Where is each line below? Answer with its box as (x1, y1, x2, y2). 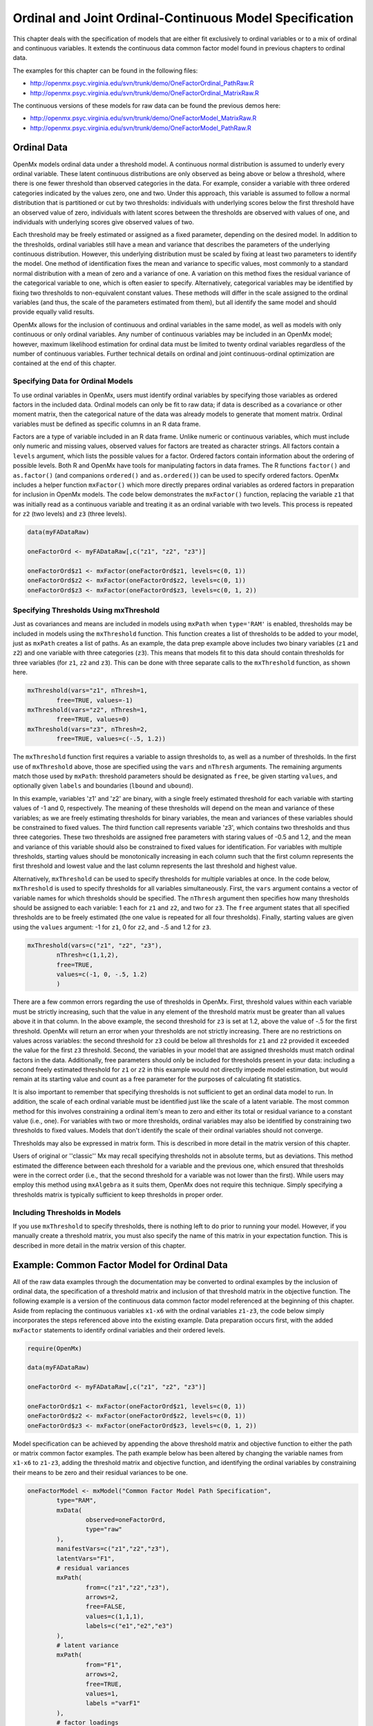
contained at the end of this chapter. (12, 359, 117, 367)
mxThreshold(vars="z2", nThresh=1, (27, 706, 148, 714)
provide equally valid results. (12, 308, 95, 316)
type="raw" (85, 1526, 122, 1533)
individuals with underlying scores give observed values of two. (12, 217, 195, 226)
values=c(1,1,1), (85, 1612, 144, 1620)
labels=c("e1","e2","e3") (85, 1622, 173, 1630)
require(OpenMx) (27, 1344, 83, 1352)
